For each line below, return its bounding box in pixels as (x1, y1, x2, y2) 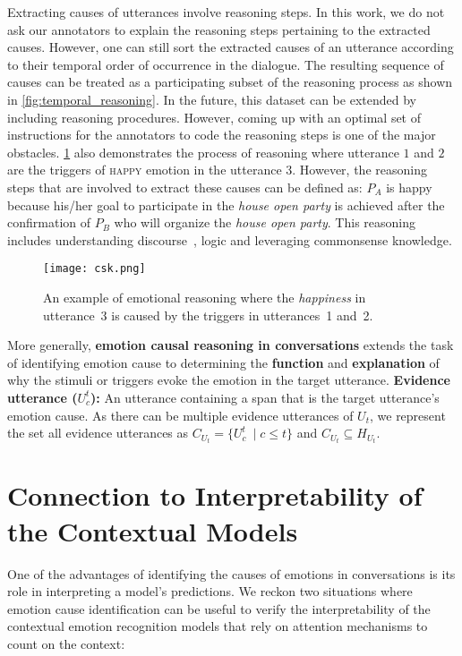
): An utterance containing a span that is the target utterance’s (90, 388, 440, 406)
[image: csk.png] (43, 262, 146, 276)
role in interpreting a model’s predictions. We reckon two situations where (7, 582, 413, 601)
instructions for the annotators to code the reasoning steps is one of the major (7, 125, 436, 144)
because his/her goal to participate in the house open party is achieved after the (7, 195, 445, 214)
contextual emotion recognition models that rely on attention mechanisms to (7, 617, 428, 635)
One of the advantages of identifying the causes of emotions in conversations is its (7, 564, 456, 583)
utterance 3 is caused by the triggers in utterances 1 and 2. (43, 305, 373, 324)
